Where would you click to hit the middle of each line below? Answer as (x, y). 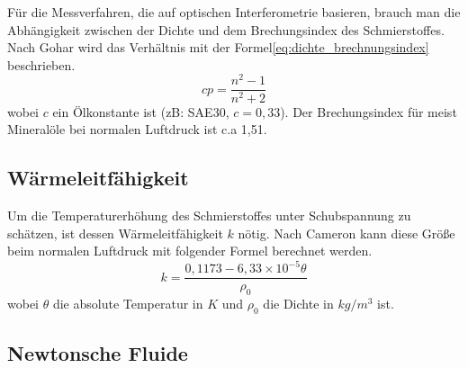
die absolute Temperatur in (128, 304)
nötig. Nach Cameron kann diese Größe (346, 233)
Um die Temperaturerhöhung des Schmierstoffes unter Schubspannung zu (209, 215)
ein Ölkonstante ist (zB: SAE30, (141, 111)
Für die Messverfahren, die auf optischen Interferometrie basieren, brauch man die (234, 12)
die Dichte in (298, 304)
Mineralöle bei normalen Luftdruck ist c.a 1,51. (137, 129)
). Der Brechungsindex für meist (369, 111)
